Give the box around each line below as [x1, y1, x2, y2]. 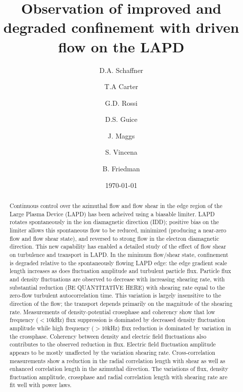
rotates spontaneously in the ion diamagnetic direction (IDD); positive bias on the [9, 218, 219, 226]
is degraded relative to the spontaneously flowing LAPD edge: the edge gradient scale [9, 258, 227, 267]
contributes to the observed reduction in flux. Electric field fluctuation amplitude [9, 340, 216, 348]
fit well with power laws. [9, 381, 72, 389]
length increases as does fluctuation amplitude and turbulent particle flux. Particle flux [9, 267, 231, 275]
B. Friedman [102, 163, 140, 174]
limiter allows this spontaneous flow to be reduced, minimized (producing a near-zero [9, 226, 226, 234]
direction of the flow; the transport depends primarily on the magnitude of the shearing [9, 299, 233, 307]
